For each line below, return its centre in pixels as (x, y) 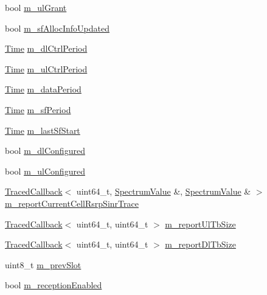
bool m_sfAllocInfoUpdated (57, 28)
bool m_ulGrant (36, 7)
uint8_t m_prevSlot (43, 264)
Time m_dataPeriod (43, 89)
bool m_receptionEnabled (54, 285)
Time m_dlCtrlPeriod (46, 48)
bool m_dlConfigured (45, 151)
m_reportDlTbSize (200, 244)
